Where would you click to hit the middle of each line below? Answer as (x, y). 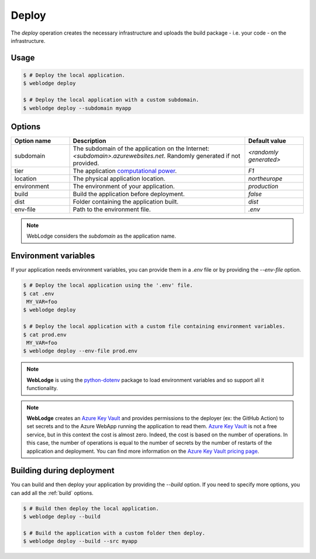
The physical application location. (119, 179)
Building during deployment (63, 471)
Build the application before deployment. (129, 194)
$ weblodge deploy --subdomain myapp (77, 108)
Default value (267, 141)
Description (90, 141)
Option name (33, 141)
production (263, 186)
